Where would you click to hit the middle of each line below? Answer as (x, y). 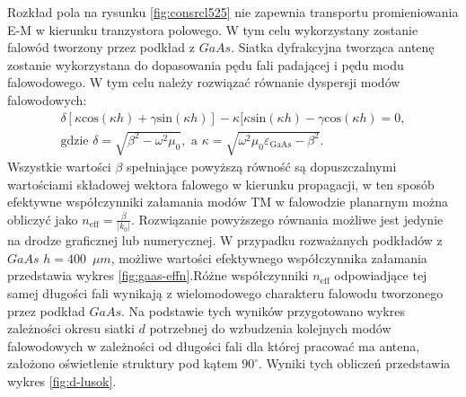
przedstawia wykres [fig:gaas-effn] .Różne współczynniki (158, 275)
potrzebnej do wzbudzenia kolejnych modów (270, 328)
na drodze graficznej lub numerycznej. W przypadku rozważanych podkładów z (225, 240)
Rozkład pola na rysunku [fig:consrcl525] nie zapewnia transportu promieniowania (233, 12)
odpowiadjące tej (381, 275)
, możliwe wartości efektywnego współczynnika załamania (269, 257)
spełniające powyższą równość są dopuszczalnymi (262, 167)
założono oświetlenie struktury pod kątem (123, 363)
